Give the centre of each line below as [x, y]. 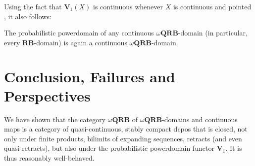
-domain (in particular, [213, 33]
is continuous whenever [128, 6]
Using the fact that [33, 6]
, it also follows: [28, 16]
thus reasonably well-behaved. [49, 158]
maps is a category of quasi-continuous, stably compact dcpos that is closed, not [126, 129]
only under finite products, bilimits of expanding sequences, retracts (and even [123, 138]
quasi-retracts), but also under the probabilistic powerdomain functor [109, 148]
